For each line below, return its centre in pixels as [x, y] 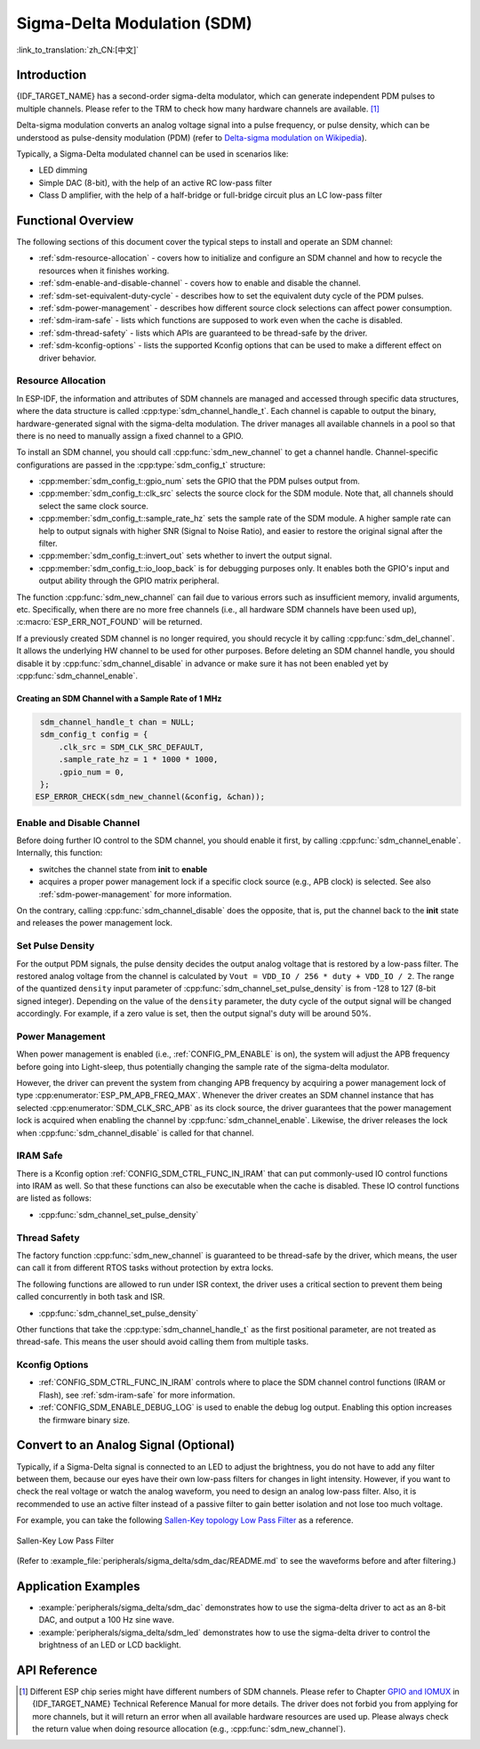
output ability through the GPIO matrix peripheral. [129, 581]
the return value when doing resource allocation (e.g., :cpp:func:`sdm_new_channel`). [189, 1729]
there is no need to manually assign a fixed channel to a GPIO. [130, 435]
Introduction [52, 75]
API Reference [57, 1670]
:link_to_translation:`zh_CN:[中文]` [78, 50]
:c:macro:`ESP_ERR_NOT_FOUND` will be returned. [109, 622]
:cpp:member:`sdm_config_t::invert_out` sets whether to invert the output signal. [185, 555]
